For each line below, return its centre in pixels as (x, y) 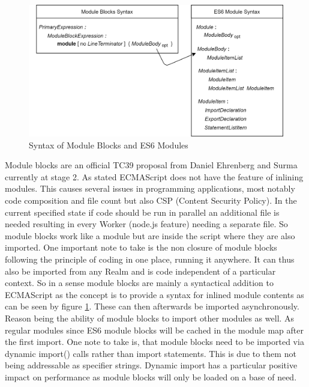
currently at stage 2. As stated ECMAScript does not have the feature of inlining (154, 176)
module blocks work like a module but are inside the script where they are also (150, 235)
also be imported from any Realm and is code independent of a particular (140, 271)
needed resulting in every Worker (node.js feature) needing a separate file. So (146, 224)
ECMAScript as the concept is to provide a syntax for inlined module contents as (154, 294)
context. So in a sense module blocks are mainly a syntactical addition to (139, 283)
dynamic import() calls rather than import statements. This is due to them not (151, 353)
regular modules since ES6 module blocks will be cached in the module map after (154, 330)
